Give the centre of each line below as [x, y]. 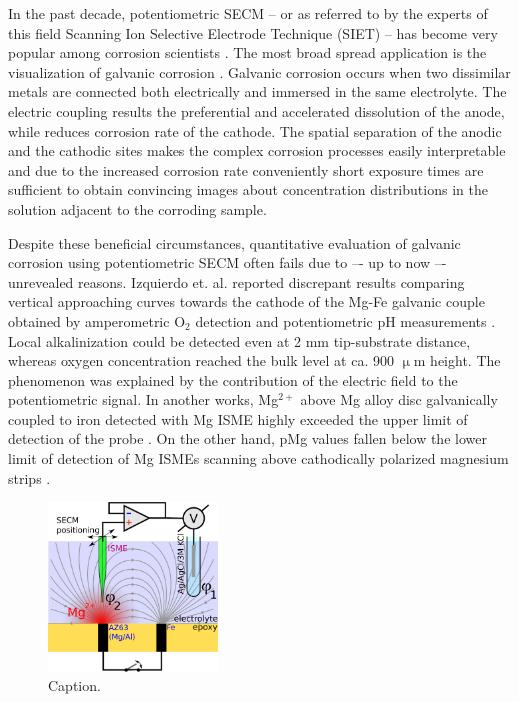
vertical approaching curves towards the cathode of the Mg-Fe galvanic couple [246, 301]
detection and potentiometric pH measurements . [345, 320]
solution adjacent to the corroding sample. [137, 208]
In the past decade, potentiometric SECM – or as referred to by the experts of [248, 13]
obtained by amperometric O [97, 320]
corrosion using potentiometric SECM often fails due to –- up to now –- [227, 262]
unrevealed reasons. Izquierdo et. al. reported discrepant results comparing [236, 281]
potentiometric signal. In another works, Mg [143, 399]
